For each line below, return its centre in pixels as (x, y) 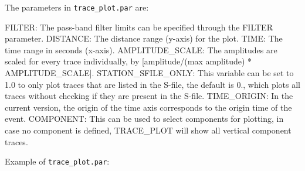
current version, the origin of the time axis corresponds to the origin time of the (148, 107)
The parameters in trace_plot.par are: (77, 7)
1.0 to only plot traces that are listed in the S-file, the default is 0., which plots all (152, 84)
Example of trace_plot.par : (57, 161)
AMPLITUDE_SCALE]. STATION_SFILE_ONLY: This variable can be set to (149, 73)
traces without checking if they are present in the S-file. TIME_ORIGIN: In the (149, 96)
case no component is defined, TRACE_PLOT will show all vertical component (148, 130)
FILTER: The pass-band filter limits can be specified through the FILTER (139, 27)
